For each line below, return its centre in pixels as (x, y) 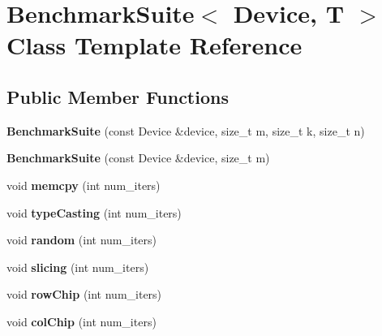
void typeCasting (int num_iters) (94, 212)
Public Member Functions (118, 96)
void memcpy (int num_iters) (84, 185)
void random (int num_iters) (82, 240)
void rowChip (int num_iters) (84, 294)
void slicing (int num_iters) (78, 267)
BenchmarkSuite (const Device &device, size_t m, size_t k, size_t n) (186, 130)
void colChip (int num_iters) (82, 321)
